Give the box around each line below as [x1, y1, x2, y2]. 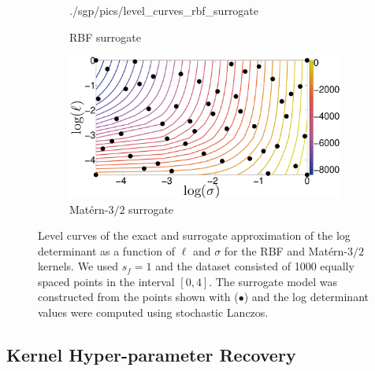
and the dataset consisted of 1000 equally [155, 258, 355, 274]
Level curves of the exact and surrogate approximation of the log [38, 227, 351, 244]
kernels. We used [38, 258, 119, 274]
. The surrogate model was [209, 273, 337, 289]
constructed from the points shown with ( [38, 288, 239, 305]
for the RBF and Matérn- [224, 242, 348, 259]
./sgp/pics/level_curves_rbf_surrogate [69, 2, 259, 18]
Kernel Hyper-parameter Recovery [6, 343, 296, 367]
